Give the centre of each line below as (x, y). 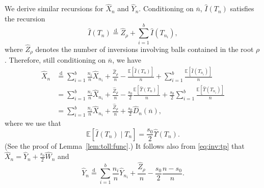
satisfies (242, 8)
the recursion (25, 18)
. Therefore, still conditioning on (55, 60)
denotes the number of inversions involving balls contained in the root (144, 49)
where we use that (33, 123)
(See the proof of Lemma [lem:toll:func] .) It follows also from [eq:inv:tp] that (125, 146)
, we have (127, 60)
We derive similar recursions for (54, 8)
